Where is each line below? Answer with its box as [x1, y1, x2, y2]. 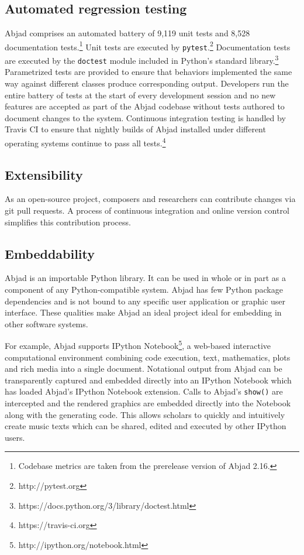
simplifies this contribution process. [5, 215, 131, 228]
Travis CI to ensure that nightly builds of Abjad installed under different [5, 123, 266, 135]
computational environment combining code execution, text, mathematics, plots [5, 351, 291, 363]
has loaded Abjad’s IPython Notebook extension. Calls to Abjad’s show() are [5, 385, 283, 398]
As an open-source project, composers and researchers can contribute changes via [5, 193, 296, 205]
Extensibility [5, 165, 83, 183]
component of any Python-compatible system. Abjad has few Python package [5, 283, 283, 296]
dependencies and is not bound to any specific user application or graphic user [5, 294, 286, 307]
